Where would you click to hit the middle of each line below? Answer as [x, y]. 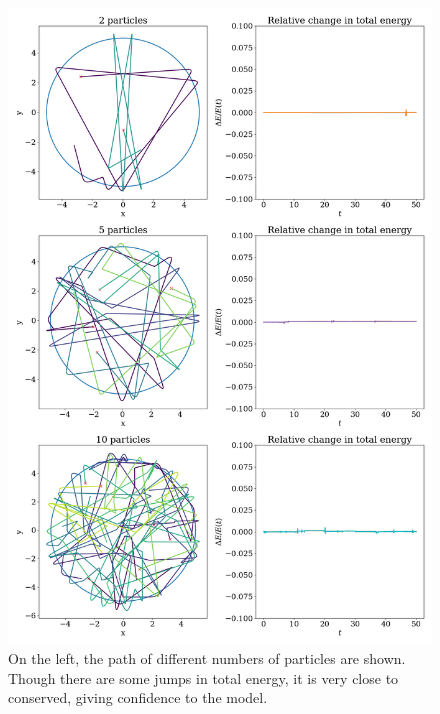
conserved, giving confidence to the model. [138, 697]
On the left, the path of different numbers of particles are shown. [207, 658]
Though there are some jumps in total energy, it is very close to [203, 677]
